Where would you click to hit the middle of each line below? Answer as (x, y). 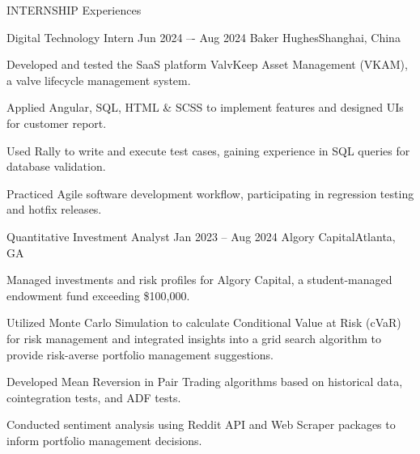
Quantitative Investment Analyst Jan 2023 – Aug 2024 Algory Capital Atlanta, (201, 236)
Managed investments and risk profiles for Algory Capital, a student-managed (199, 280)
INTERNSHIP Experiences (74, 10)
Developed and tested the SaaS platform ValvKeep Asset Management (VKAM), (207, 64)
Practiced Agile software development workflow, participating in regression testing (210, 193)
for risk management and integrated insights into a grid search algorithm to (194, 338)
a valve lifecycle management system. (99, 80)
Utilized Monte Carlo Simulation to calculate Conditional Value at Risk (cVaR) (204, 322)
